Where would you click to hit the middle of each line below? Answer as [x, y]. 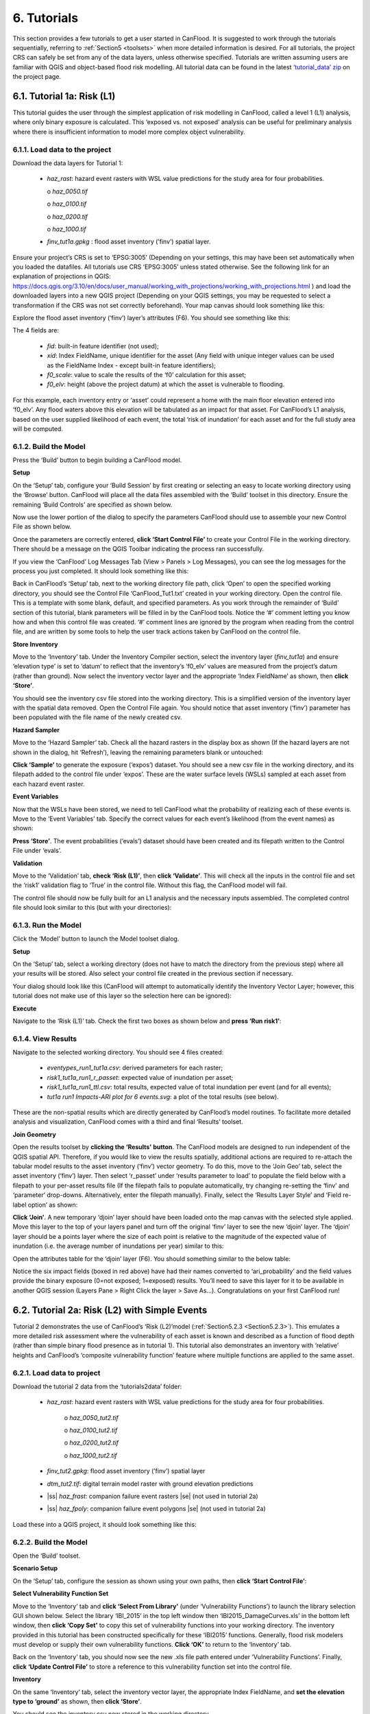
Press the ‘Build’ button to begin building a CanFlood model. [97, 460]
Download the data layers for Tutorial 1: [68, 163]
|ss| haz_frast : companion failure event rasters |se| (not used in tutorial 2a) [152, 1496]
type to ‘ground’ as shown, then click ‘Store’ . [77, 1702]
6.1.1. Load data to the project [62, 149]
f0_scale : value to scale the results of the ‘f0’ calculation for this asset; [147, 374]
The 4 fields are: [36, 330]
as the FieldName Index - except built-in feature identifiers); [131, 365]
